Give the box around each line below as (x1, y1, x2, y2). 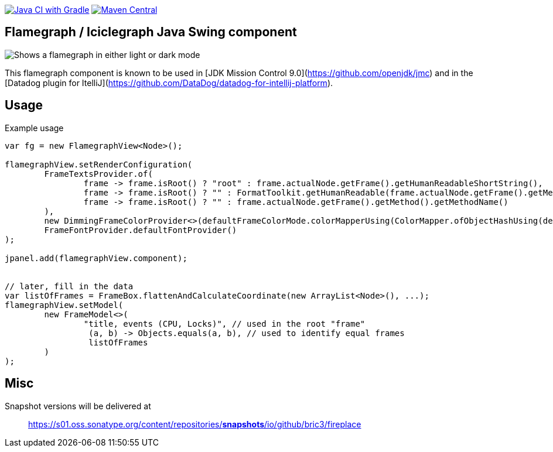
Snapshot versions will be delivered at (5, 400, 151, 411)
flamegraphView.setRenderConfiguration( (5, 159, 193, 169)
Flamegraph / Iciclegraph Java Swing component (5, 25, 297, 40)
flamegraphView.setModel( (5, 300, 124, 310)
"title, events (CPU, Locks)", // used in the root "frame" (83, 319, 366, 328)
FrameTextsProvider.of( (44, 169, 153, 179)
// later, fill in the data (5, 281, 134, 291)
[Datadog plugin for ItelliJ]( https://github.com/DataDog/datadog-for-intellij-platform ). (5, 77, 333, 88)
